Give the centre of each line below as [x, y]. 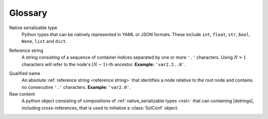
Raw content [22, 94]
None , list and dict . [44, 41]
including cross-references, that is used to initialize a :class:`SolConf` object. [100, 108]
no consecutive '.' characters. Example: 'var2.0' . [76, 87]
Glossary [28, 13]
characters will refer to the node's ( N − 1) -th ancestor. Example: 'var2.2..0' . [104, 64]
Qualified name [25, 73]
